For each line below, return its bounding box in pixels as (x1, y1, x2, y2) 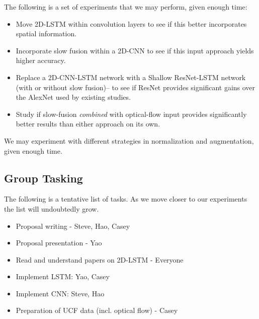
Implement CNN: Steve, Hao (16, 288, 105, 298)
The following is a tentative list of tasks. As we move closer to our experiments (4, 194, 247, 204)
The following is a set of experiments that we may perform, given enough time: (4, 2, 247, 12)
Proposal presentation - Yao (16, 237, 102, 248)
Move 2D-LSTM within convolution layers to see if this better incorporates (16, 18, 247, 29)
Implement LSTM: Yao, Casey (16, 271, 110, 282)
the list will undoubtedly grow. (4, 203, 99, 214)
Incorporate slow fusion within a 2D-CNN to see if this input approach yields (16, 45, 254, 55)
